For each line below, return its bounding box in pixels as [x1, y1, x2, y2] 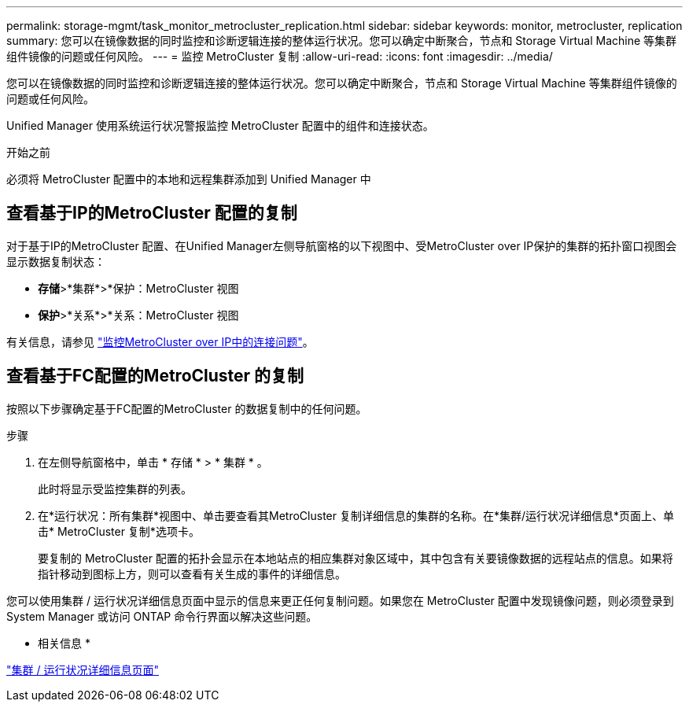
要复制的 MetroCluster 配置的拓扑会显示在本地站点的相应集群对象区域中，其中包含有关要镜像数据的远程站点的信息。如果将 [38, 551, 673, 565]
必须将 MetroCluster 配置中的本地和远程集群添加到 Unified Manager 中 [6, 172, 371, 186]
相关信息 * [38, 636, 90, 650]
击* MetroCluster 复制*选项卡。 [38, 524, 200, 538]
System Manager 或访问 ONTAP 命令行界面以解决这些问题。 [6, 609, 318, 623]
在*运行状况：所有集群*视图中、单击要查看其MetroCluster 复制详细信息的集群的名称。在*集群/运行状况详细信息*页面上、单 [38, 508, 675, 522]
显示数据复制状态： [6, 254, 105, 268]
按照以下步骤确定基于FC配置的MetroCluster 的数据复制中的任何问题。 [6, 401, 367, 415]
